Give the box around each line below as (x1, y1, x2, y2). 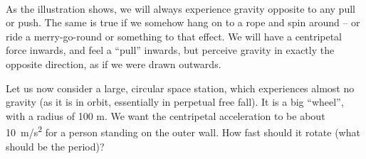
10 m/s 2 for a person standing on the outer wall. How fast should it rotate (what (6, 123, 360, 139)
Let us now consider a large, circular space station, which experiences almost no (6, 80, 355, 95)
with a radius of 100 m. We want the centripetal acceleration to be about (6, 108, 325, 123)
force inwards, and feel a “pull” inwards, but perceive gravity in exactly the (6, 43, 335, 57)
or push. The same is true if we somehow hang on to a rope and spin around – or (6, 15, 360, 30)
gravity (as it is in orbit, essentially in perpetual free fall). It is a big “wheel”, (6, 94, 344, 109)
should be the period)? (6, 138, 105, 153)
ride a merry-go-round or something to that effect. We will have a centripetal (6, 28, 343, 43)
